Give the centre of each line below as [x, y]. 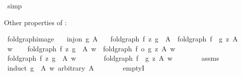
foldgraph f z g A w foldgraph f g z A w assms [113, 58]
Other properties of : [36, 22]
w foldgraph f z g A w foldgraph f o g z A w [91, 48]
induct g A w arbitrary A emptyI [76, 67]
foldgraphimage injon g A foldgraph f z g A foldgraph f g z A [122, 39]
